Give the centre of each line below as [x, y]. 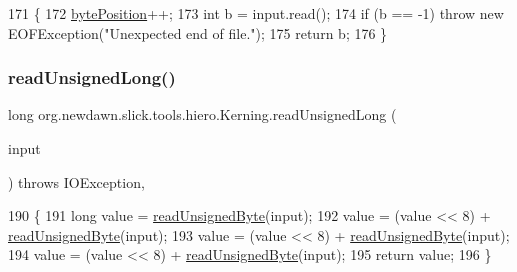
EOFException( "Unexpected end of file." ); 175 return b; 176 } [198, 32]
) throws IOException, [76, 181]
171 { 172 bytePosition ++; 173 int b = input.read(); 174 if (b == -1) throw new [256, 13]
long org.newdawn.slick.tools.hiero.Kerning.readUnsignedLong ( [202, 114]
